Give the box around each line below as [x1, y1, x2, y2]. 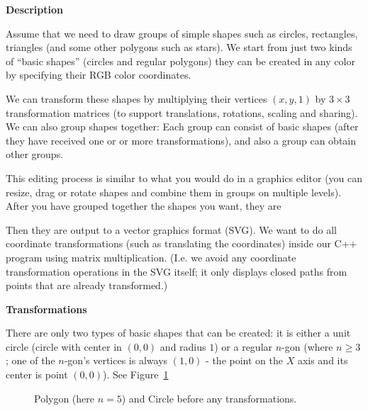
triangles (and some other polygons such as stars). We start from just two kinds [6, 40, 352, 55]
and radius [160, 339, 206, 354]
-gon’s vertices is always [64, 353, 168, 368]
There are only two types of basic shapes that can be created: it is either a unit [6, 325, 351, 340]
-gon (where [281, 339, 333, 354]
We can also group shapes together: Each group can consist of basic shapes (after [6, 119, 359, 134]
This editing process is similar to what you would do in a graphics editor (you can [6, 170, 363, 185]
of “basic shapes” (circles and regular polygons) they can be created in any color [6, 53, 355, 68]
